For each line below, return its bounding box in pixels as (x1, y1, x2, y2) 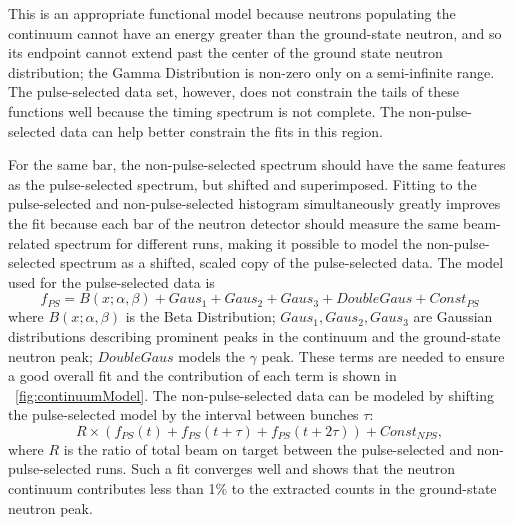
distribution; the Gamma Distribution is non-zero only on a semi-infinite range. (8, 61, 495, 82)
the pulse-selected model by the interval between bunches (8, 404, 359, 425)
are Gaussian (413, 306, 493, 327)
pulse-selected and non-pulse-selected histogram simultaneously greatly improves (8, 193, 501, 214)
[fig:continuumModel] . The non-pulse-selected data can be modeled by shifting (15, 384, 494, 405)
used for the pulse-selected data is (8, 271, 215, 292)
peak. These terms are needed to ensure (261, 345, 505, 366)
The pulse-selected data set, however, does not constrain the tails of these (8, 81, 459, 102)
